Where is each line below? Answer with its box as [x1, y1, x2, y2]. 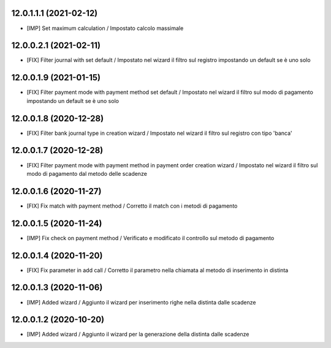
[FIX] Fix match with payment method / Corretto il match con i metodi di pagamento [26, 202, 238, 210]
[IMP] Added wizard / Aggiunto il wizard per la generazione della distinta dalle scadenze [26, 331, 249, 338]
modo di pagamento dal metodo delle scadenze [26, 170, 147, 177]
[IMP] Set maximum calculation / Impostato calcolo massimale [26, 25, 184, 32]
